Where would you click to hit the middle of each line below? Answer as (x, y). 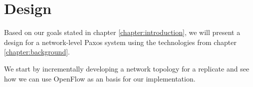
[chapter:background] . (37, 52)
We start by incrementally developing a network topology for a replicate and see (127, 68)
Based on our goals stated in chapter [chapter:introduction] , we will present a (122, 32)
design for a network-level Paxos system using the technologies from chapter (120, 42)
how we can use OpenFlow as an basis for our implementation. (100, 78)
